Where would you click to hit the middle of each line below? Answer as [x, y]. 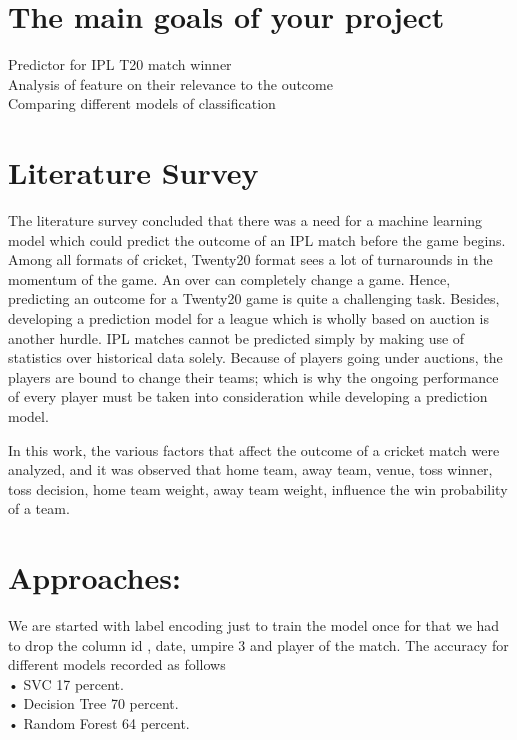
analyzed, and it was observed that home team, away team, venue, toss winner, [250, 469]
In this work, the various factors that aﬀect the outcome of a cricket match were [254, 449]
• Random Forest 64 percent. [99, 723]
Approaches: [94, 577]
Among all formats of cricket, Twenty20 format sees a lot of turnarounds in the [250, 259]
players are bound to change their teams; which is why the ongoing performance [253, 376]
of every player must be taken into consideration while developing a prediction [248, 396]
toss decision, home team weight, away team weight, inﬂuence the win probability [258, 488]
